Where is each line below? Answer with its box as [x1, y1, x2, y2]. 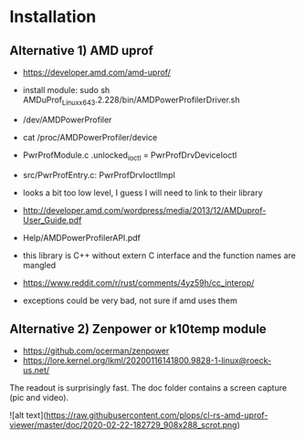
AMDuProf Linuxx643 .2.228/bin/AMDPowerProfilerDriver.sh [22, 94, 240, 107]
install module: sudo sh [22, 85, 110, 95]
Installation [9, 6, 97, 27]
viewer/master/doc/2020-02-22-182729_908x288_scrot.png [9, 420, 237, 431]
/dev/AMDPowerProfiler [22, 114, 112, 125]
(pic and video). [9, 392, 69, 403]
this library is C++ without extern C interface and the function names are [22, 249, 297, 261]
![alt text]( [9, 410, 47, 421]
